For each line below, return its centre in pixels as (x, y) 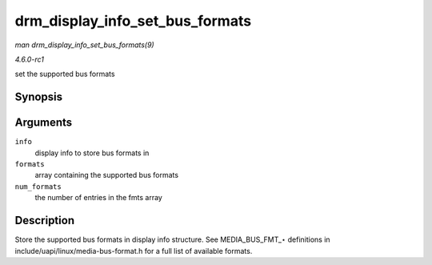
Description (45, 221)
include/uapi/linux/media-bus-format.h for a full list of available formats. (134, 251)
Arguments (44, 123)
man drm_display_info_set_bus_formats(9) (85, 45)
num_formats (38, 187)
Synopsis (39, 97)
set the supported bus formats (65, 74)
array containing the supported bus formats (107, 175)
